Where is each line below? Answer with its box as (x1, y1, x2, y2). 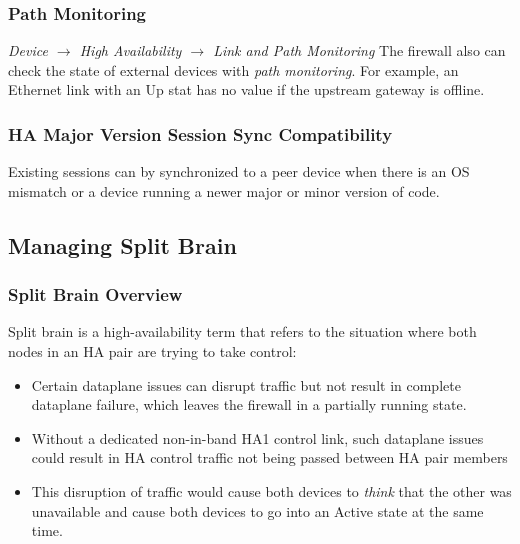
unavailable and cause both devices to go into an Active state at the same (31, 500, 484, 521)
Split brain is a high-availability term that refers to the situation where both (8, 321, 477, 342)
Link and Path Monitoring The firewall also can (213, 40, 506, 61)
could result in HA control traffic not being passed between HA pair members (31, 447, 508, 468)
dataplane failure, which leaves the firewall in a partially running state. (31, 394, 467, 415)
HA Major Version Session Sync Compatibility (8, 121, 393, 146)
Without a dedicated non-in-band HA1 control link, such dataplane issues (31, 427, 484, 448)
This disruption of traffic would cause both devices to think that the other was (31, 480, 512, 501)
